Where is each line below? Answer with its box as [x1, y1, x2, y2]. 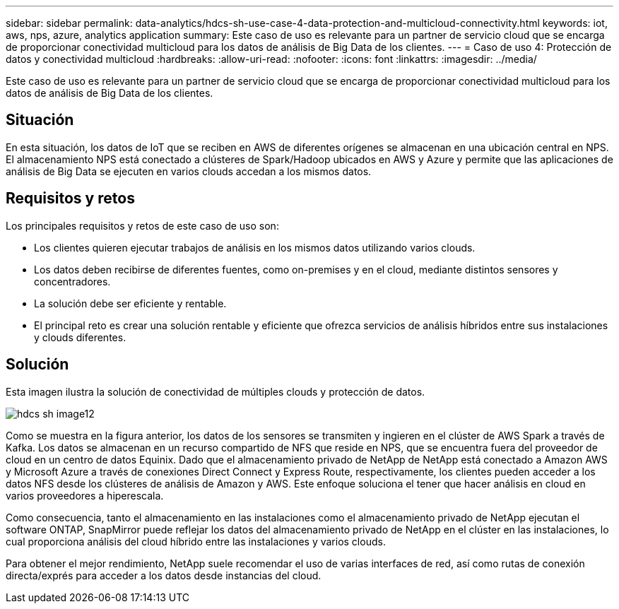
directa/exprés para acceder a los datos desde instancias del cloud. [6, 569, 322, 581]
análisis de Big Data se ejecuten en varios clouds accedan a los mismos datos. [6, 165, 372, 177]
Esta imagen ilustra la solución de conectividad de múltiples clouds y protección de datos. [6, 385, 425, 398]
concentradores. [34, 275, 111, 288]
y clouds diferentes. [34, 331, 126, 343]
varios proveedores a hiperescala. [6, 489, 164, 502]
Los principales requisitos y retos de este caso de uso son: [6, 219, 279, 232]
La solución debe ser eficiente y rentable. [34, 297, 227, 309]
